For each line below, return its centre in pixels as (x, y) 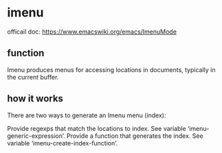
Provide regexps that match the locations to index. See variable (97, 128)
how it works (35, 98)
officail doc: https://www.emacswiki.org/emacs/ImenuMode (92, 32)
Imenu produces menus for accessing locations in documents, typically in (111, 69)
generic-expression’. (36, 136)
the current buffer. (33, 77)
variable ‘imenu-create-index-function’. (63, 143)
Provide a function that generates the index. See (135, 136)
